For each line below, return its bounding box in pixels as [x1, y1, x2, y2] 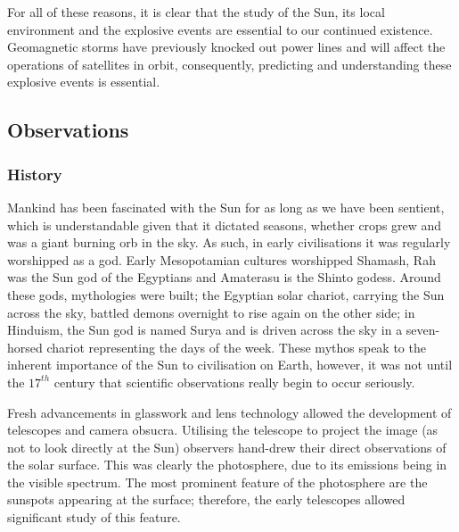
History [7, 162, 62, 185]
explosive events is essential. [7, 72, 160, 91]
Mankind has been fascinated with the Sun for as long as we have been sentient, [7, 197, 445, 216]
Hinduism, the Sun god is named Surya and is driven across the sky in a [7, 320, 403, 339]
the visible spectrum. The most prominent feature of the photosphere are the [7, 472, 428, 491]
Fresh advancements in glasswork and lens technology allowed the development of [7, 403, 452, 421]
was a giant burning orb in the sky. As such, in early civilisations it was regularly [7, 233, 451, 252]
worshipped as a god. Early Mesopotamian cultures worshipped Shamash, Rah [7, 250, 436, 269]
